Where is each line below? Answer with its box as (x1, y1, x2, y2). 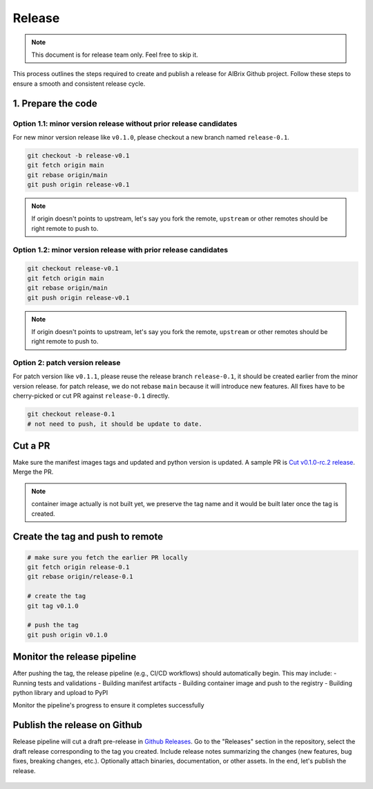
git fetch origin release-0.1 (27, 564, 130, 571)
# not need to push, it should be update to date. (27, 420, 203, 428)
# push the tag (27, 621, 79, 629)
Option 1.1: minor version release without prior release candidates (12, 118, 238, 128)
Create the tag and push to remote (12, 531, 164, 543)
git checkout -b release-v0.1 (27, 151, 130, 159)
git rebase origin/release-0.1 (27, 573, 134, 581)
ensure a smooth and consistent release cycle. (12, 80, 146, 88)
